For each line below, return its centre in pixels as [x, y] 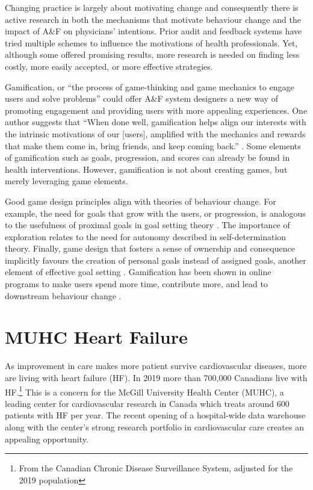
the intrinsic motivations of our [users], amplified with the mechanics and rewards [155, 133]
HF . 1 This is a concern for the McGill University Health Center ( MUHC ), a [144, 391]
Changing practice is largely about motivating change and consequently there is [152, 7]
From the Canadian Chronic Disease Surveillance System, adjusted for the [156, 468]
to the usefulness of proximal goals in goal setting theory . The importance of [147, 225]
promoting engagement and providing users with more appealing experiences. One [156, 110]
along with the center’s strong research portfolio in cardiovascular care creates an [154, 427]
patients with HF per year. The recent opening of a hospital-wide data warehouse [155, 415]
